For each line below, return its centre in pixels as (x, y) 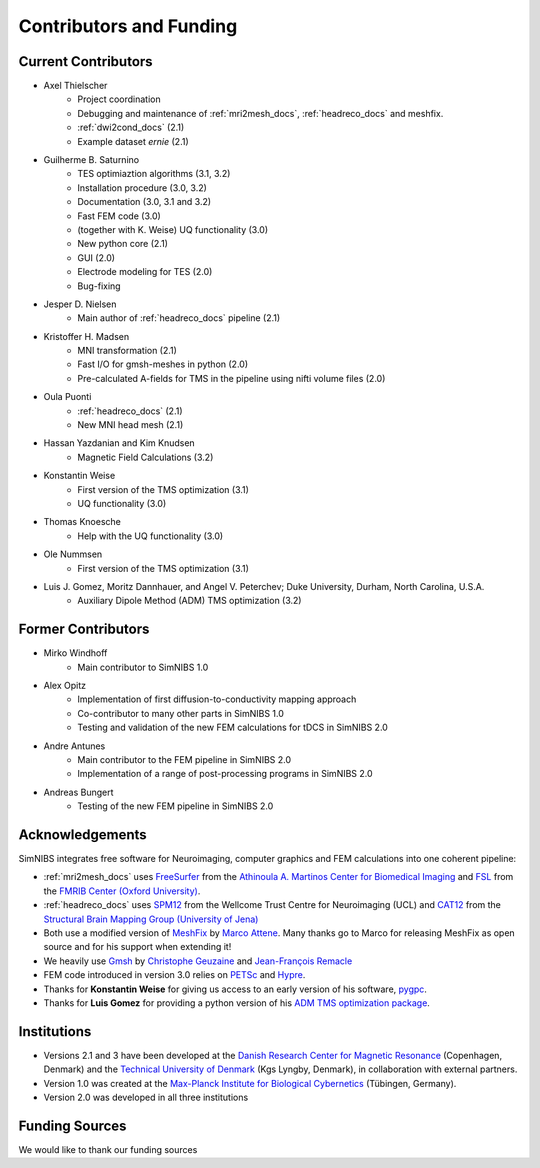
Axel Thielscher (75, 86)
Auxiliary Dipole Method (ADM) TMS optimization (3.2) (189, 601)
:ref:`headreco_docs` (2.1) (130, 411)
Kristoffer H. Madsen (86, 336)
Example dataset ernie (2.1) (133, 141)
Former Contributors (84, 629)
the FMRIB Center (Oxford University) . (122, 891)
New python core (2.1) (123, 244)
